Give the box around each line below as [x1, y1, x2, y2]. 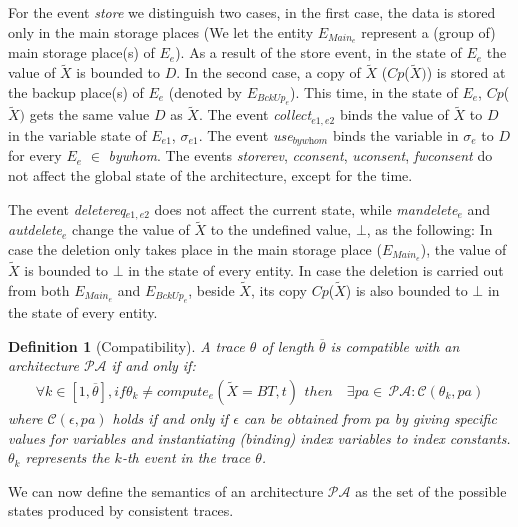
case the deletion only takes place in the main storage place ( [8, 238, 382, 259]
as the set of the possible [355, 480, 507, 501]
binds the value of [339, 104, 449, 125]
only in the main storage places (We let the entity [8, 21, 314, 42]
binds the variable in [332, 124, 459, 145]
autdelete [8, 219, 63, 240]
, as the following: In [366, 219, 493, 240]
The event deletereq [8, 198, 126, 219]
